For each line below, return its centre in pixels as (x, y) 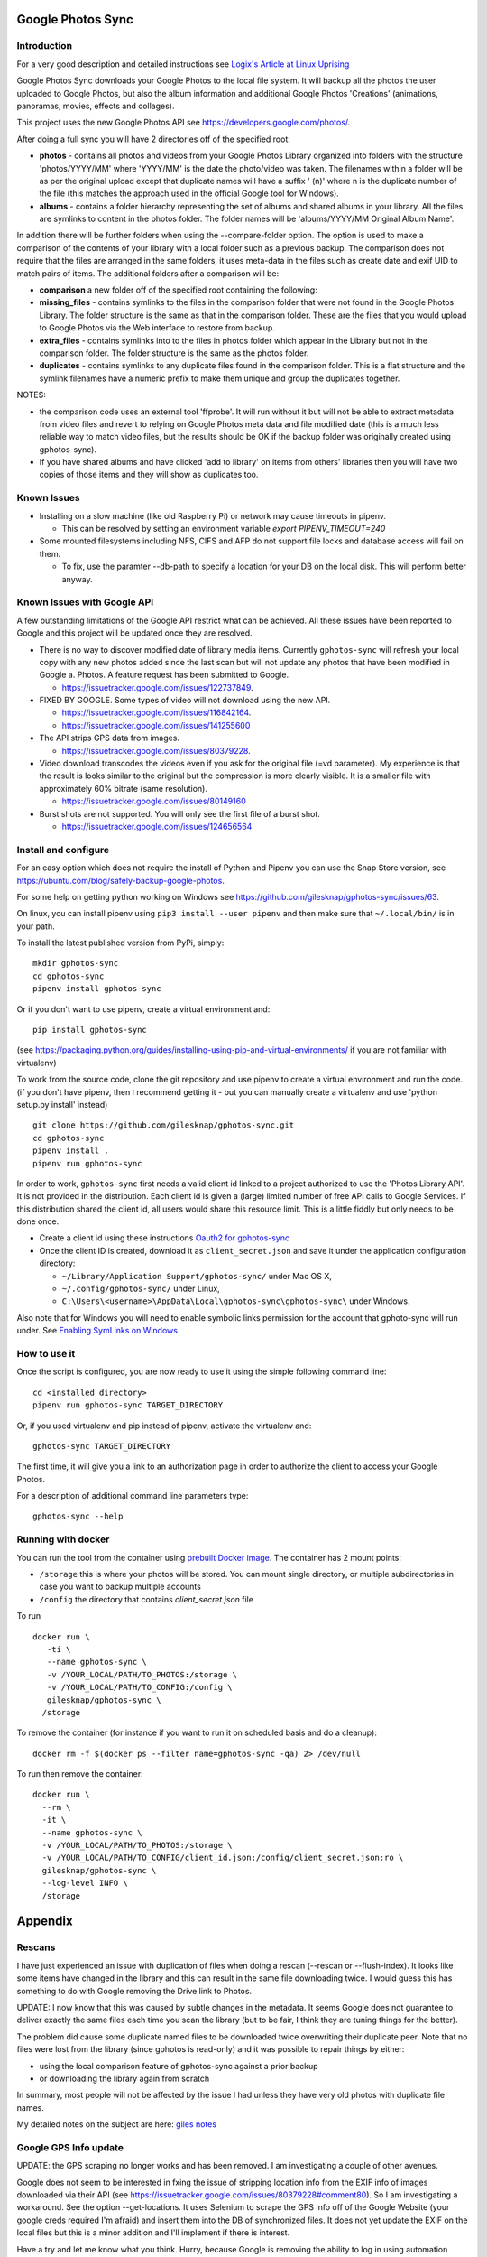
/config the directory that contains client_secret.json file (147, 1599)
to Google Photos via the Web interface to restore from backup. (157, 328)
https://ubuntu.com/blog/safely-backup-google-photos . (120, 880)
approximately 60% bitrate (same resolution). (123, 788)
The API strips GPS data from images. (110, 738)
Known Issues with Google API (85, 602)
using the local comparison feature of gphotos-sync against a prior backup (179, 2066)
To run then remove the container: (80, 1774)
